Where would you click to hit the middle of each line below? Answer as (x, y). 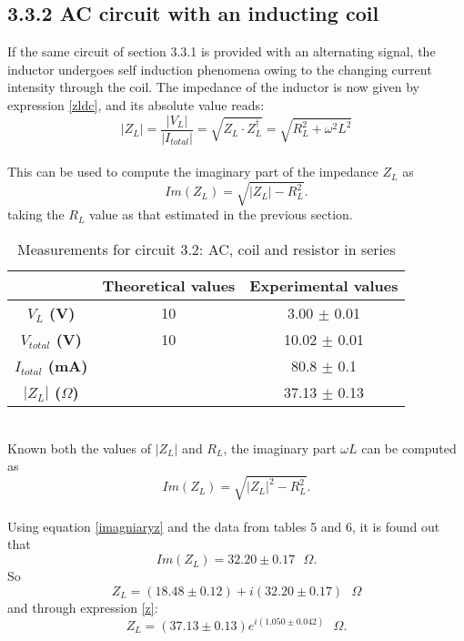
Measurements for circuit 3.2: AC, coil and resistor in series (207, 249)
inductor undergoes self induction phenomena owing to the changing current (220, 69)
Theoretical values (169, 285)
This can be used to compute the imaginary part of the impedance (193, 172)
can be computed (409, 448)
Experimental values (324, 285)
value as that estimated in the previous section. (221, 214)
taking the (36, 214)
